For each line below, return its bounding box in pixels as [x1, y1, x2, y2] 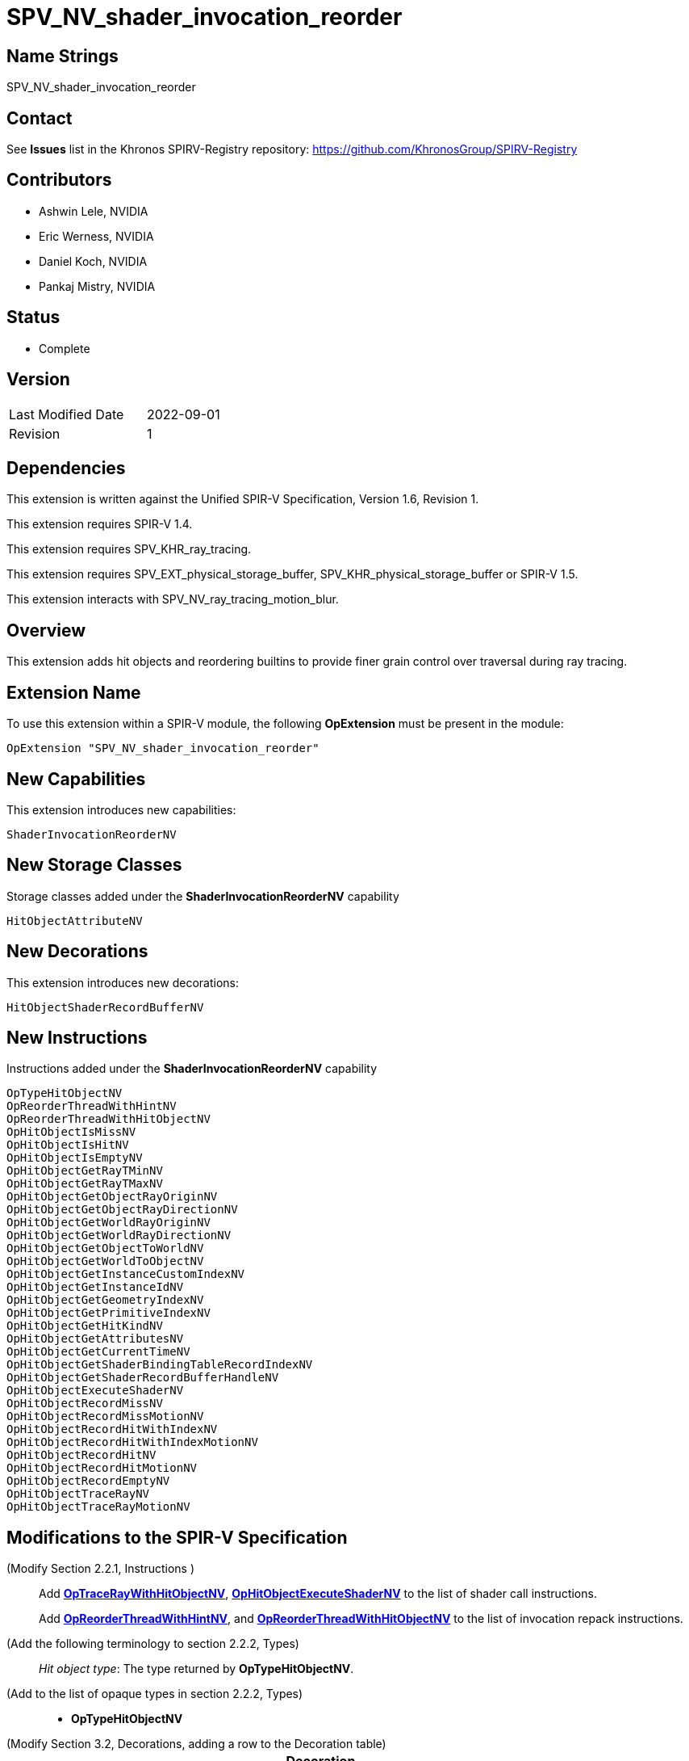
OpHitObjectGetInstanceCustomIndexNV [6, 1267, 245, 1281]
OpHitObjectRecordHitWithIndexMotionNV [6, 1435, 258, 1449]
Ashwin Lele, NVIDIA [39, 204, 148, 218]
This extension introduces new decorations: [6, 975, 239, 990]
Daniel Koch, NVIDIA [39, 254, 148, 268]
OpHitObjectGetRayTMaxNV [6, 1177, 163, 1191]
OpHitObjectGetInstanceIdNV [6, 1280, 184, 1294]
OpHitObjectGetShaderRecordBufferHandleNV [6, 1371, 279, 1385]
